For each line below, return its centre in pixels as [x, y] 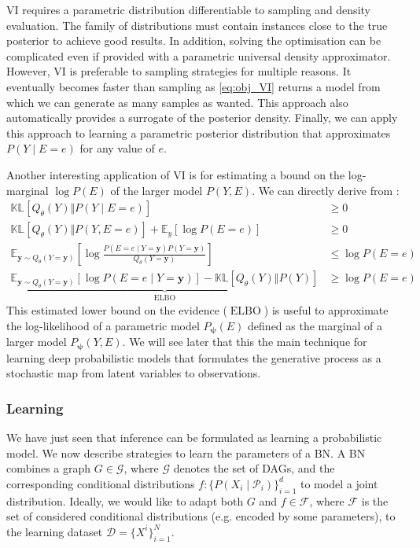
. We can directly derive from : [326, 190]
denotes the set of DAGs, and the [254, 468]
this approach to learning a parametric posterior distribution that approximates [199, 132]
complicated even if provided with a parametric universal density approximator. [199, 55]
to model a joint [339, 483]
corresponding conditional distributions [101, 483]
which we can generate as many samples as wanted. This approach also [177, 102]
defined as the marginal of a [315, 325]
